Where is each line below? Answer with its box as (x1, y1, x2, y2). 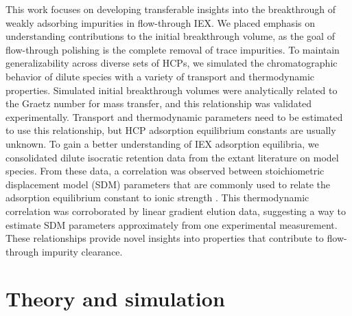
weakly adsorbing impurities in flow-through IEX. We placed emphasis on (5, 15, 315, 30)
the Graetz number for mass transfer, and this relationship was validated (5, 96, 312, 111)
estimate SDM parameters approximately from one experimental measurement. (5, 217, 338, 232)
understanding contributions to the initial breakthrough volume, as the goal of (5, 29, 335, 43)
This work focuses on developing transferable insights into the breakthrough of (5, 2, 336, 16)
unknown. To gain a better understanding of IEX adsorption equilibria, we (5, 136, 319, 150)
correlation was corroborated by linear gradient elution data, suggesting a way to (5, 203, 346, 218)
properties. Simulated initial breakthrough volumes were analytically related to (5, 82, 338, 97)
